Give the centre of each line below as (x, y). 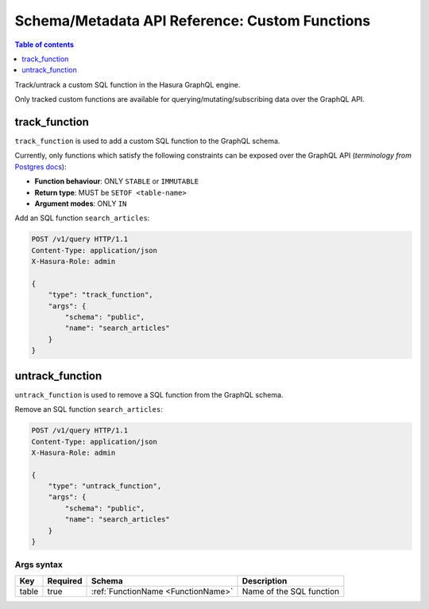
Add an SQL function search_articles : (82, 218)
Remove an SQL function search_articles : (89, 409)
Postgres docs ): (41, 166)
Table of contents (44, 45)
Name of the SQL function (291, 591)
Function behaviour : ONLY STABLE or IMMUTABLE (117, 181)
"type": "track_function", (101, 295)
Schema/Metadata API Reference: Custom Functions (193, 21)
